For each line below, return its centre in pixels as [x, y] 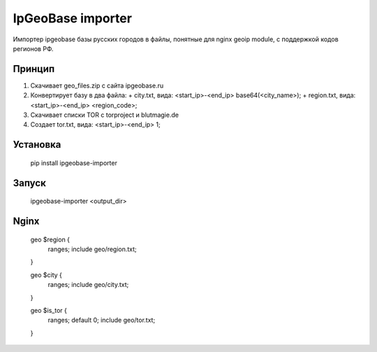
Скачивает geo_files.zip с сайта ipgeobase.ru [97, 85]
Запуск [30, 183]
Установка [37, 145]
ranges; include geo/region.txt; [93, 249]
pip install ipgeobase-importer [74, 163]
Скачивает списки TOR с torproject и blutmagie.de [105, 115]
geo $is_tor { [49, 310]
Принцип [34, 69]
